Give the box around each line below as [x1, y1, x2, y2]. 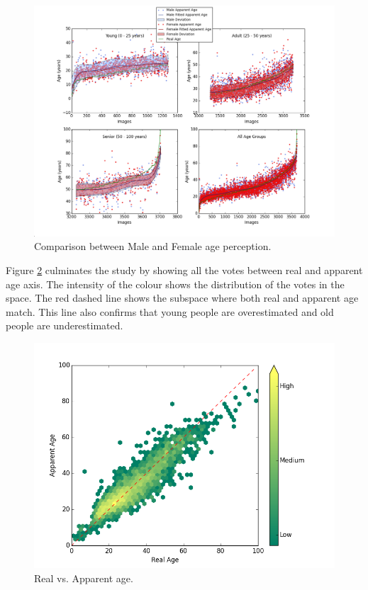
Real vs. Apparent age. [34, 570, 133, 585]
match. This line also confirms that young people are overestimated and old [6, 304, 334, 319]
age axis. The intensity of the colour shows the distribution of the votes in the [6, 276, 345, 291]
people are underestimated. [6, 318, 123, 333]
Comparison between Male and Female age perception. [34, 239, 272, 254]
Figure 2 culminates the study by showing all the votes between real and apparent [6, 263, 363, 278]
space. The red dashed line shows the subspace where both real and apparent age [6, 290, 359, 305]
